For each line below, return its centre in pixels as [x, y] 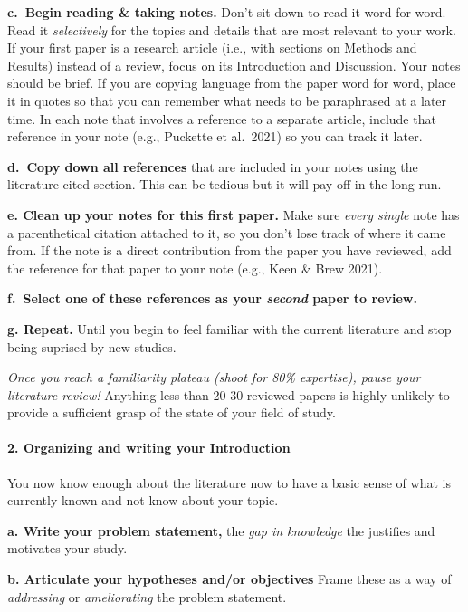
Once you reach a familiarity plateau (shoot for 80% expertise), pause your [214, 377]
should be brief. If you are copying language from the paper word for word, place [232, 83]
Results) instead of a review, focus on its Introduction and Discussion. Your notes [234, 65]
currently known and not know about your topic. [143, 500]
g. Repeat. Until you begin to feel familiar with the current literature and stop [229, 328]
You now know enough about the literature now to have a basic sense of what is [229, 482]
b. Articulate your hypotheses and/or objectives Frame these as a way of [229, 579]
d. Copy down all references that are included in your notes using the [213, 166]
